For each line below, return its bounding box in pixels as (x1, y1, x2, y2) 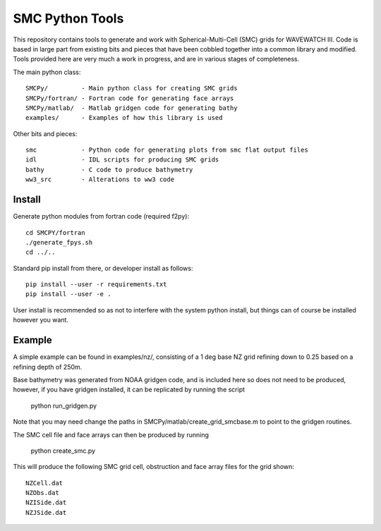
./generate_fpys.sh (25, 238, 93, 246)
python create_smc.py (30, 446, 95, 455)
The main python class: (13, 68, 81, 76)
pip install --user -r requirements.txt (25, 281, 167, 288)
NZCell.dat (25, 479, 64, 487)
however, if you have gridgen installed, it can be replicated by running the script (13, 385, 246, 394)
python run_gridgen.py (30, 401, 97, 410)
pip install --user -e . (25, 290, 111, 298)
